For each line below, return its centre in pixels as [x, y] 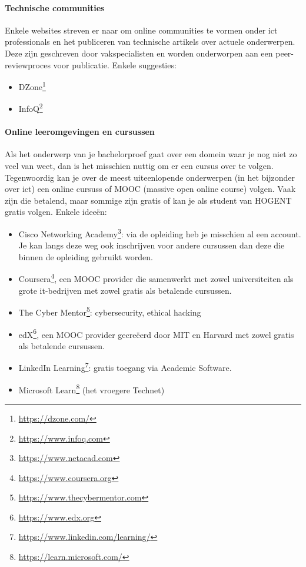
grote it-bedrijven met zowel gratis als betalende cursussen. [125, 290]
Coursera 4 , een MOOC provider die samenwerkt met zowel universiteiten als [156, 278]
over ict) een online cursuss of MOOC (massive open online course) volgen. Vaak [150, 189]
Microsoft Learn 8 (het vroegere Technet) [92, 389]
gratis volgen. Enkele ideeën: [56, 212]
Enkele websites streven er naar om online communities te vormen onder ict [141, 30]
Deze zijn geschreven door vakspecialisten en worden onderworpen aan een [139, 53]
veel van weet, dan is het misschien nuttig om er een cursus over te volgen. [139, 166]
